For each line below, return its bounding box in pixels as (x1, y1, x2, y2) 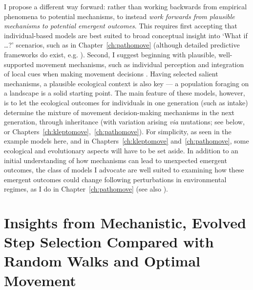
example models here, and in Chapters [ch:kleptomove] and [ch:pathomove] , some (4, 136, 249, 146)
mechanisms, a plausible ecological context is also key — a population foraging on (4, 78, 249, 88)
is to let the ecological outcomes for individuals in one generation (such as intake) (4, 97, 248, 107)
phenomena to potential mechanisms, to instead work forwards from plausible (4, 11, 235, 21)
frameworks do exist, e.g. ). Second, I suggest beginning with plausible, (4, 49, 216, 59)
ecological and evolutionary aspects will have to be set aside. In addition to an (4, 145, 238, 155)
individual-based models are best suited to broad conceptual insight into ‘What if (4, 30, 248, 40)
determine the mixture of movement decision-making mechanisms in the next (4, 107, 234, 117)
